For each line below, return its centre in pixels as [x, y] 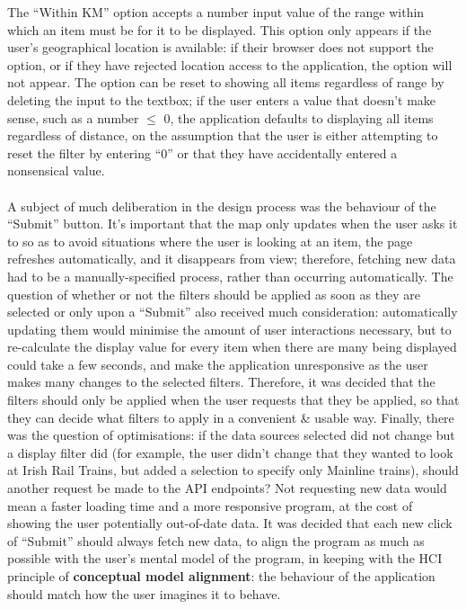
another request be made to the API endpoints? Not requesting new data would [227, 488]
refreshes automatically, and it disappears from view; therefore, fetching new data [232, 259]
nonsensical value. [56, 170]
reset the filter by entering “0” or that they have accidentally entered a [202, 152]
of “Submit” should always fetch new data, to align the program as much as [216, 540]
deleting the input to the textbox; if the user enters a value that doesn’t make [222, 99]
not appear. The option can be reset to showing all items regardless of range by [226, 82]
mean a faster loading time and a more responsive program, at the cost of [210, 505]
